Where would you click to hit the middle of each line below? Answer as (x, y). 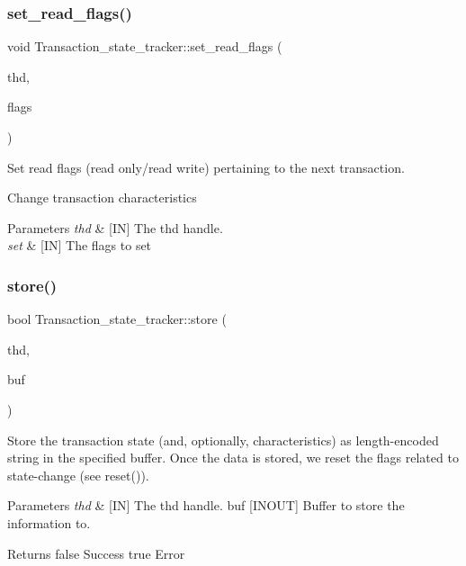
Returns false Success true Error (96, 553)
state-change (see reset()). (78, 475)
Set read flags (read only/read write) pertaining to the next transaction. (206, 167)
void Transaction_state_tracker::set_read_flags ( (145, 46)
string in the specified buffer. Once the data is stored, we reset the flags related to (233, 458)
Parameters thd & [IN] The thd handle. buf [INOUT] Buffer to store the (206, 505)
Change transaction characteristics (102, 198)
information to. (49, 522)
